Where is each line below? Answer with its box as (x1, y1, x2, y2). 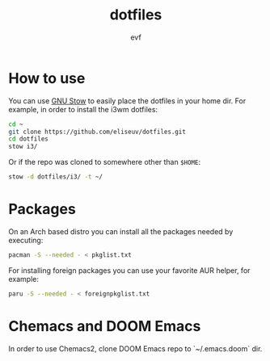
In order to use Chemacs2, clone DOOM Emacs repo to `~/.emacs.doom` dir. (8, 343, 263, 353)
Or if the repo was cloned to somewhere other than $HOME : (8, 157, 201, 167)
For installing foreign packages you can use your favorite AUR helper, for (8, 265, 251, 275)
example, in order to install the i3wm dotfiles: (8, 104, 158, 114)
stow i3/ (8, 143, 38, 151)
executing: (8, 236, 44, 245)
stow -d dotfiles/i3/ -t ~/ (8, 173, 103, 181)
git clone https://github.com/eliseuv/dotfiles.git (8, 128, 186, 136)
